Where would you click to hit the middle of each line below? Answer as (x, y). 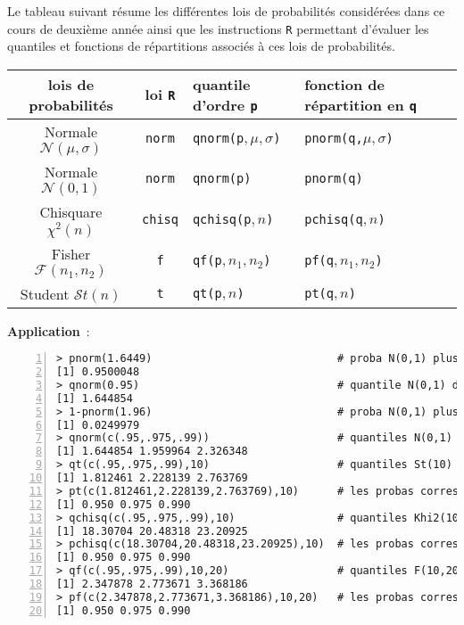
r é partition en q (361, 104)
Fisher (71, 253)
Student (45, 293)
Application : (49, 330)
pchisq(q (334, 219)
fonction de (344, 84)
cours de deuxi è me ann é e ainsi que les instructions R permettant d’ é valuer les (218, 28)
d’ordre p (225, 104)
